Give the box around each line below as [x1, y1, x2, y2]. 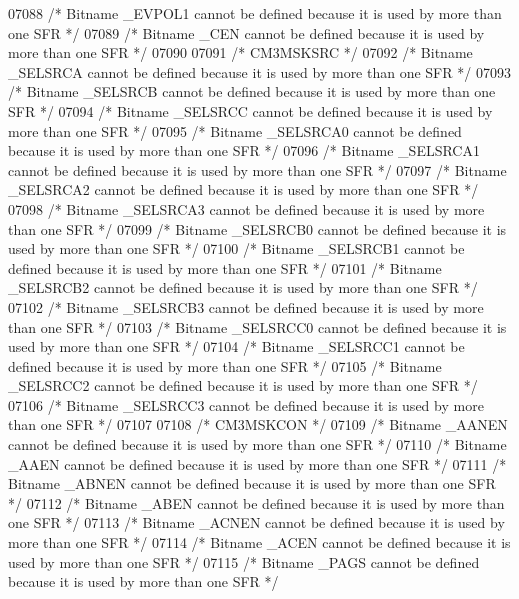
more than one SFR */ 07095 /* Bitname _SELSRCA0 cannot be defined [8, 120, 462, 141]
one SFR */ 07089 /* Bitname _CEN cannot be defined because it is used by [8, 22, 485, 43]
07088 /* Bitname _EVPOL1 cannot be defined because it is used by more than [8, 3, 502, 23]
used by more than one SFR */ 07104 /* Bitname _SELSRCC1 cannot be [8, 336, 465, 357]
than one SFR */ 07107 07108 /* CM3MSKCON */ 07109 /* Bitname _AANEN [8, 414, 508, 435]
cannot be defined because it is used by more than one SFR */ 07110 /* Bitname [8, 434, 507, 455]
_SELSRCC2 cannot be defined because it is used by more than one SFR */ [8, 375, 478, 396]
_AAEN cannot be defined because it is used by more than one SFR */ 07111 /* [8, 453, 507, 474]
